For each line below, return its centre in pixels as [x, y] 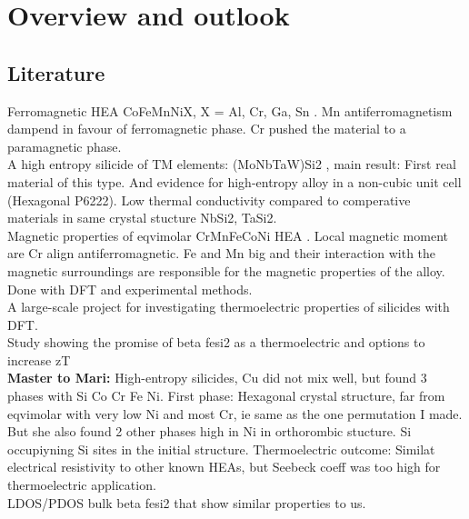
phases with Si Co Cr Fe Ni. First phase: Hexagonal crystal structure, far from [226, 396]
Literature [56, 72]
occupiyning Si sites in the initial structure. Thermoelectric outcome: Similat [221, 449]
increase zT [39, 359]
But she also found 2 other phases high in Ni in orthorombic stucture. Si [210, 431]
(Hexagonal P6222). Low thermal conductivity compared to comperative [209, 200]
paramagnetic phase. [65, 146]
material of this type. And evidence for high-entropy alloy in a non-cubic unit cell [234, 181]
